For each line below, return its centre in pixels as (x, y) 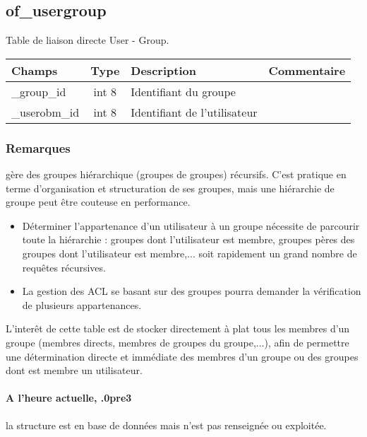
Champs (35, 70)
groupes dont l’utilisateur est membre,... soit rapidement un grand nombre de (189, 253)
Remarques (38, 147)
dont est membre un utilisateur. (74, 370)
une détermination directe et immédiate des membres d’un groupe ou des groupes (182, 356)
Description (163, 70)
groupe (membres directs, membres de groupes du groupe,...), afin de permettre (178, 342)
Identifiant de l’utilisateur (194, 112)
